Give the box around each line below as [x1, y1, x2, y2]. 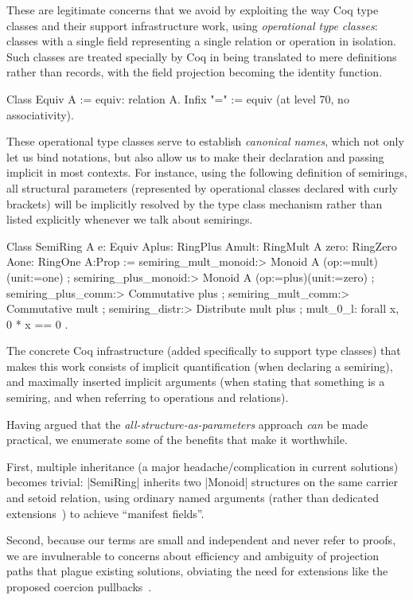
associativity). [6, 106, 74, 123]
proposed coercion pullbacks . [6, 579, 152, 594]
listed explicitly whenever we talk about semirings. [6, 211, 253, 228]
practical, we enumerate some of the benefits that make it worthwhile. [6, 431, 348, 448]
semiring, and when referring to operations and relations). [6, 389, 289, 406]
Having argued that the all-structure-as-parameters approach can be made [6, 415, 368, 432]
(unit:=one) [6, 268, 64, 285]
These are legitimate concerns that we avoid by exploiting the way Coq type [6, 2, 379, 18]
